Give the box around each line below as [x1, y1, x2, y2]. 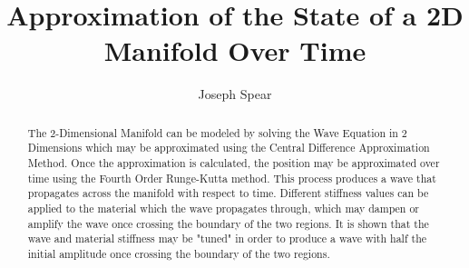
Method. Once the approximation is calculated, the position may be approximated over [27, 155, 440, 171]
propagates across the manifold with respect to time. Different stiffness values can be [27, 185, 429, 201]
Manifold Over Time [103, 32, 366, 69]
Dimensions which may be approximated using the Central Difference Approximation [27, 140, 430, 155]
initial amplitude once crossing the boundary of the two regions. [27, 245, 330, 261]
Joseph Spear [198, 84, 272, 104]
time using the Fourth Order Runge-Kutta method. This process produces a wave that [27, 170, 436, 185]
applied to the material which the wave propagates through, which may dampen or [27, 200, 420, 215]
